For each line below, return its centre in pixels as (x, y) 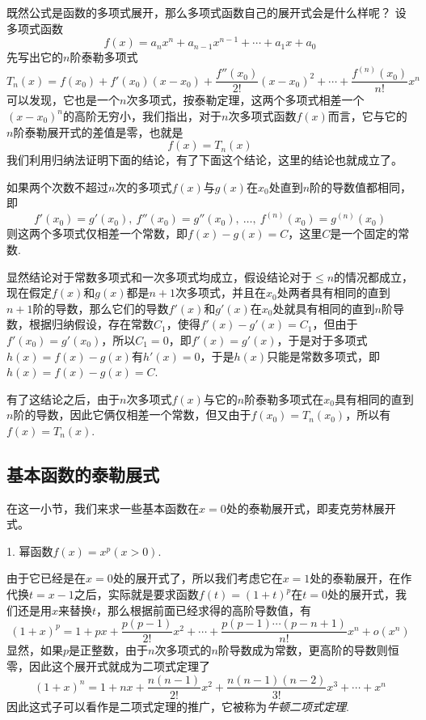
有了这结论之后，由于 (63, 398)
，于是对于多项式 (322, 339)
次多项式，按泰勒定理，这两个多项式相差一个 (245, 100)
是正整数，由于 (109, 650)
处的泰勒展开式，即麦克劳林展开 (311, 508)
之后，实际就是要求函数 (136, 594)
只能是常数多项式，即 (324, 356)
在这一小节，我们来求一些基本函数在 (103, 508)
